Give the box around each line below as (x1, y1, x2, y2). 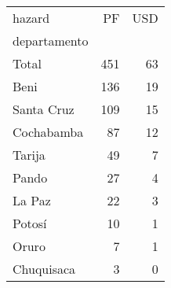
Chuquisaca (13, 260, 76, 278)
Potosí (13, 214, 47, 232)
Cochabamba (13, 123, 84, 141)
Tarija (13, 146, 45, 164)
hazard (13, 9, 50, 27)
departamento (13, 31, 89, 50)
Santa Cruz (13, 100, 75, 118)
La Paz (13, 191, 51, 209)
